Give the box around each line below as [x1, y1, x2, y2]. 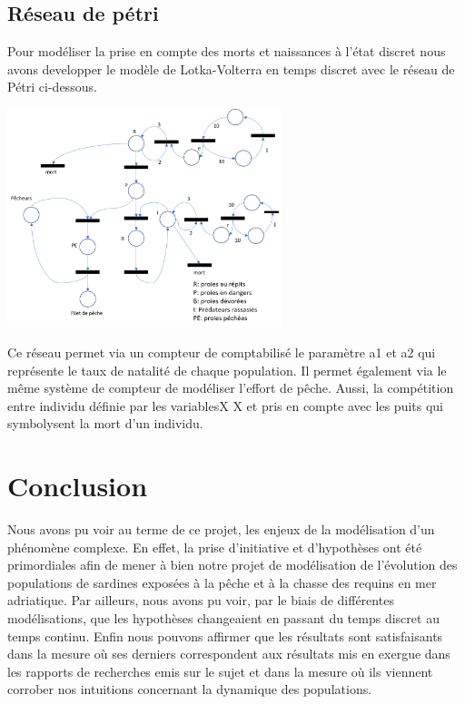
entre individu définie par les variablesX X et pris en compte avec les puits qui [7, 396, 444, 415]
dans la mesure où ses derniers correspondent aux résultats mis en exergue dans [7, 644, 450, 663]
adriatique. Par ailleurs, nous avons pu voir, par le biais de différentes [7, 591, 394, 610]
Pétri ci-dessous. [7, 77, 97, 96]
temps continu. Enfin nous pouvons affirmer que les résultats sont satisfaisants [7, 626, 443, 645]
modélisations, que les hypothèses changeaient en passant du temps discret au [7, 608, 440, 627]
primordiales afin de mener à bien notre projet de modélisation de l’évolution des [7, 555, 458, 574]
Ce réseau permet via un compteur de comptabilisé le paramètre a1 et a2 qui [7, 342, 436, 361]
